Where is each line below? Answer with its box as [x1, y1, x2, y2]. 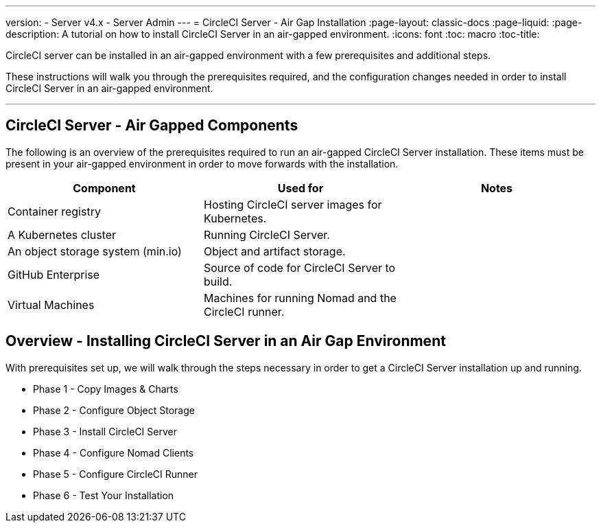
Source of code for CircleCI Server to [203, 260, 396, 275]
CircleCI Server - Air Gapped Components [5, 117, 298, 135]
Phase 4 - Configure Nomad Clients [33, 446, 194, 459]
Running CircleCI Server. [203, 227, 330, 242]
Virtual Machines [8, 297, 95, 312]
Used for [277, 181, 324, 195]
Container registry [8, 204, 101, 218]
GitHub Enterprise [8, 267, 100, 282]
